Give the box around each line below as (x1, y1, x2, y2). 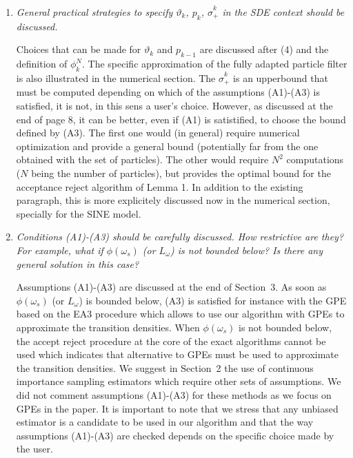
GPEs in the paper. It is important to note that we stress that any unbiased (16, 401, 339, 415)
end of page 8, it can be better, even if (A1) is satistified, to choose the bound (16, 112, 346, 126)
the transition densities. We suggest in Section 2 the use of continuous (16, 360, 314, 375)
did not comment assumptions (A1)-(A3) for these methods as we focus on (16, 387, 332, 402)
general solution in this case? (16, 256, 139, 271)
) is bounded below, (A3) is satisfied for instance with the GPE (79, 293, 347, 307)
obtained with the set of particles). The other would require (16, 152, 269, 167)
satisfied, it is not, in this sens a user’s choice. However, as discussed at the (16, 98, 333, 113)
